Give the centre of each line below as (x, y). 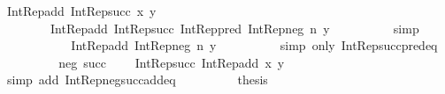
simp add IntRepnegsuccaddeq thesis (137, 80)
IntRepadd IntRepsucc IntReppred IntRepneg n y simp (234, 28)
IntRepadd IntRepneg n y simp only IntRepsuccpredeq (254, 45)
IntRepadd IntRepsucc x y (81, 11)
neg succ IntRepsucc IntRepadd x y (172, 62)
